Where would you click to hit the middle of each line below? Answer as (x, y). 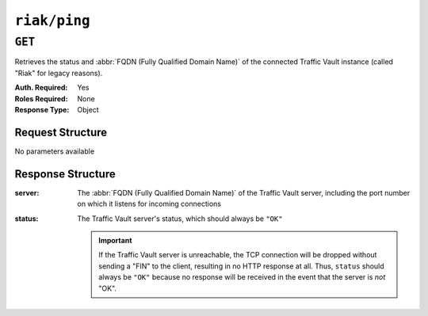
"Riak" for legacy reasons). (59, 73)
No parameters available (55, 151)
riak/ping (52, 21)
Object (88, 109)
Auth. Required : (41, 88)
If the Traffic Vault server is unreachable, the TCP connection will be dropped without (238, 255)
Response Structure (65, 174)
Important (115, 240)
